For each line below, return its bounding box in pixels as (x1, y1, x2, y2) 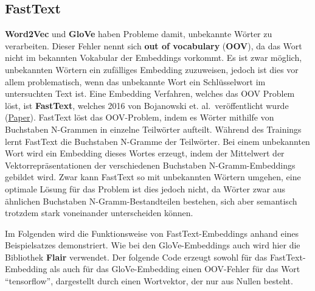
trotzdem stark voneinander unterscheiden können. (5, 206, 193, 219)
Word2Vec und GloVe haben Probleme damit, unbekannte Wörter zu (5, 27, 272, 40)
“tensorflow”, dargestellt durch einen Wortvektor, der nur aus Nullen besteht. (5, 275, 293, 287)
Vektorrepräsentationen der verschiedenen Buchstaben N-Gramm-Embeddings (5, 158, 296, 171)
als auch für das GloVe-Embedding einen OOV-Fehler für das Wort (50, 262, 300, 275)
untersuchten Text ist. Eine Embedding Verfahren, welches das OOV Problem (5, 87, 295, 100)
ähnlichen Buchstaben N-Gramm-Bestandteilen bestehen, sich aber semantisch (5, 194, 297, 207)
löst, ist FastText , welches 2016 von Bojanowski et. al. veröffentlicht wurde (5, 99, 289, 111)
